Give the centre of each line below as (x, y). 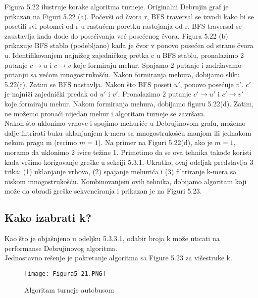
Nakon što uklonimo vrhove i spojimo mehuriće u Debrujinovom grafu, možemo (125, 123)
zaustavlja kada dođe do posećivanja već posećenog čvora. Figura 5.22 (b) (116, 35)
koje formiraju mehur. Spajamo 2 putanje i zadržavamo (157, 65)
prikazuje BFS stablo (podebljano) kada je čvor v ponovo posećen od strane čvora (129, 45)
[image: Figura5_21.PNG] (65, 273)
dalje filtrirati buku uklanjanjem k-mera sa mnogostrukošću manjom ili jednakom (128, 132)
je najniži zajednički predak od (51, 94)
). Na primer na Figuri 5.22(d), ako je (155, 142)
